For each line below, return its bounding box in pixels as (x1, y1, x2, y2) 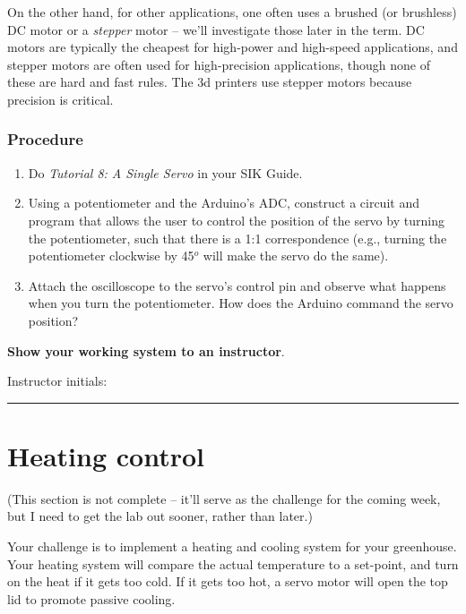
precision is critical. (7, 90, 114, 108)
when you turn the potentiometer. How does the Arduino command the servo (28, 294, 453, 312)
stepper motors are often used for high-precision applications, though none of (7, 55, 430, 73)
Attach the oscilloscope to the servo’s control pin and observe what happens (28, 276, 446, 294)
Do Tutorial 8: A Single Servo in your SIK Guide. (28, 163, 303, 182)
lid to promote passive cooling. (7, 589, 176, 608)
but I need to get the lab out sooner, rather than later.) (7, 507, 313, 525)
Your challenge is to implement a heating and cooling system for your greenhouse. (7, 537, 457, 556)
